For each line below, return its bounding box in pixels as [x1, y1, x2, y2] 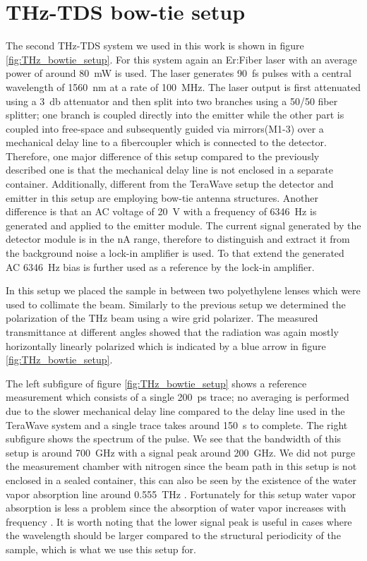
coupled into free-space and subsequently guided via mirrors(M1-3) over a [6, 121, 324, 135]
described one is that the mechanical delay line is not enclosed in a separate [6, 162, 333, 177]
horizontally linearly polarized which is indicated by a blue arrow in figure [6, 338, 326, 353]
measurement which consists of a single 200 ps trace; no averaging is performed [6, 390, 349, 404]
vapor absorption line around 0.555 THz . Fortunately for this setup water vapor [6, 486, 356, 501]
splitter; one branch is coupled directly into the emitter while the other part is [6, 107, 344, 122]
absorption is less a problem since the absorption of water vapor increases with [6, 500, 347, 515]
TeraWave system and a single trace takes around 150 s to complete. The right [6, 417, 348, 432]
